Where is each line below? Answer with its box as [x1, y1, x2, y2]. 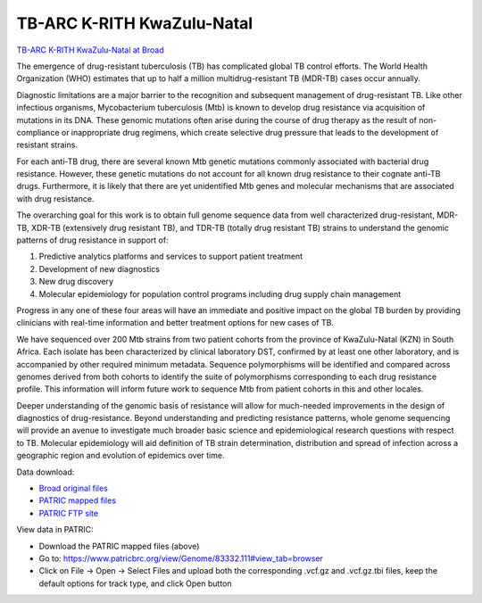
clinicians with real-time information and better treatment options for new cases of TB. [16, 318, 335, 328]
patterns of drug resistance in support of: [16, 235, 169, 245]
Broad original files [38, 483, 109, 494]
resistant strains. [16, 139, 78, 151]
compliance [16, 127, 60, 137]
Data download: [16, 467, 75, 477]
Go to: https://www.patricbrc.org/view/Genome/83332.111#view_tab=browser [38, 553, 323, 564]
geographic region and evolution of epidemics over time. [16, 450, 225, 461]
